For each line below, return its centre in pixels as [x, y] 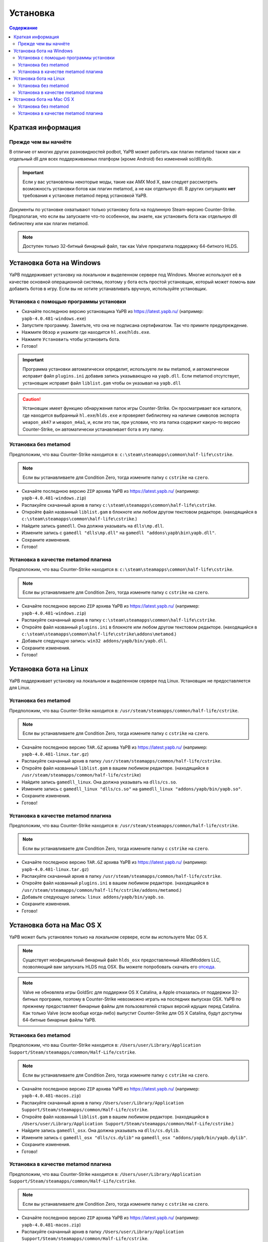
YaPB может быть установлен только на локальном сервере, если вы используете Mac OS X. [108, 937]
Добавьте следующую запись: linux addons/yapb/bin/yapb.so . [93, 897]
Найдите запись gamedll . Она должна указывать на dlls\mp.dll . [93, 526]
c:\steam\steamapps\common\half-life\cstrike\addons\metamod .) [99, 634]
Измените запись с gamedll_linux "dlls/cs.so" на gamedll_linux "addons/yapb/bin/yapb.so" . [132, 789]
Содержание [23, 28]
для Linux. [20, 688]
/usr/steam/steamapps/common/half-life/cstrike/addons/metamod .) [101, 890]
